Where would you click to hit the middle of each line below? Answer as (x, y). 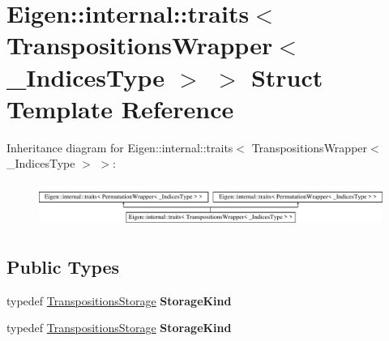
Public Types (63, 266)
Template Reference (120, 108)
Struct (287, 77)
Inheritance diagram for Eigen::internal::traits (120, 147)
